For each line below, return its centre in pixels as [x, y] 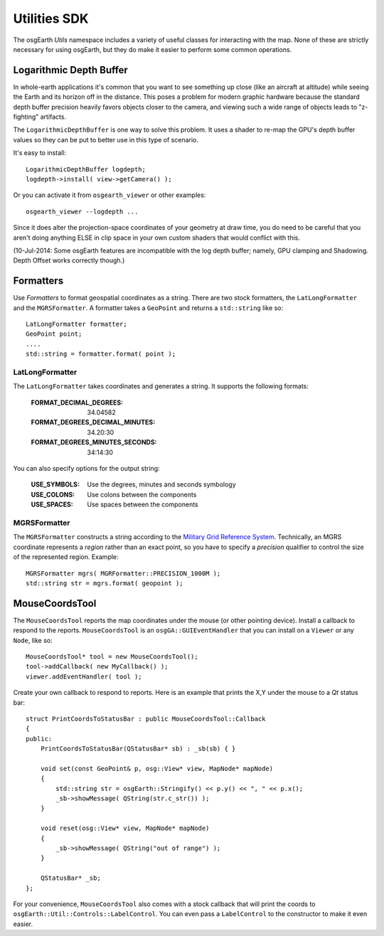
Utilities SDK [51, 18]
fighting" [26, 117]
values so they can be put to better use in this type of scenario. [106, 139]
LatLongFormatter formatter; [76, 324]
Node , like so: [33, 640]
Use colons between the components [142, 494]
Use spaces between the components [143, 504]
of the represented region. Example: [66, 557]
